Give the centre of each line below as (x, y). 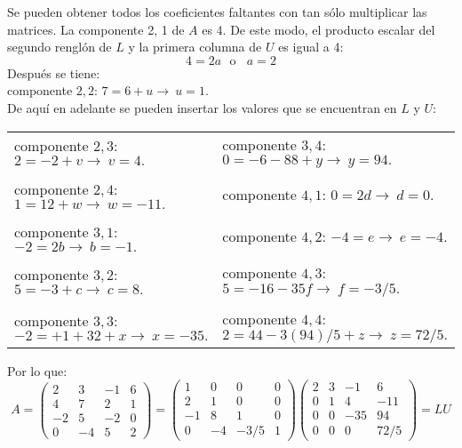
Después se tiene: (54, 72)
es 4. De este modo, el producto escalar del (319, 29)
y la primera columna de (195, 47)
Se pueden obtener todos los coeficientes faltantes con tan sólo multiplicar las (217, 12)
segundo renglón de (60, 47)
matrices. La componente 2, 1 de (96, 29)
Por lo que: (37, 370)
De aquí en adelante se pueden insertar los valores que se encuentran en (202, 107)
